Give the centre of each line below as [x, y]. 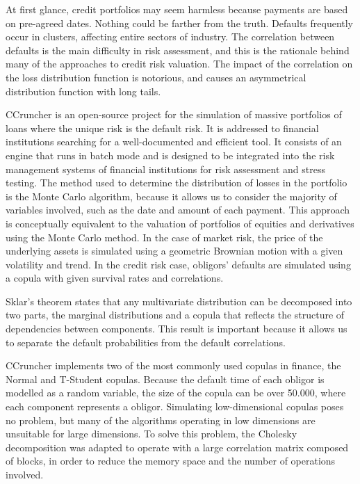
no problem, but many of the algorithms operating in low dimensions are [161, 420]
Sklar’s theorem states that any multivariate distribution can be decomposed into [179, 301]
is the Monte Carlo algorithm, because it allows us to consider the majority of [171, 196]
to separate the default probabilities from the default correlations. [146, 342]
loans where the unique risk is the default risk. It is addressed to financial [162, 128]
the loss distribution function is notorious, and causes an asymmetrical [156, 77]
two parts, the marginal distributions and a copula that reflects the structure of [175, 315]
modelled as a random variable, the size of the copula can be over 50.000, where [176, 393]
